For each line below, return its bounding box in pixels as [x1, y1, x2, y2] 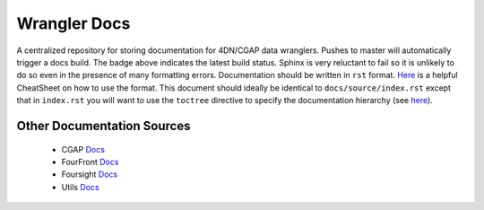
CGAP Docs [61, 144, 105, 154]
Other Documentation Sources [16, 118, 191, 134]
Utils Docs [61, 181, 99, 192]
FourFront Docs [61, 156, 119, 167]
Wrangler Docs [16, 13, 131, 33]
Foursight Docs [61, 169, 118, 179]
